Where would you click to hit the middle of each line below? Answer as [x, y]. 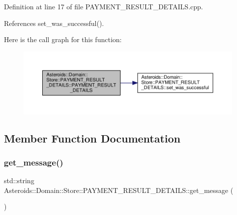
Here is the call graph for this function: [63, 39]
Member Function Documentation [92, 138]
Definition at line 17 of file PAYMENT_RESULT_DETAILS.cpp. [104, 6]
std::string [19, 180]
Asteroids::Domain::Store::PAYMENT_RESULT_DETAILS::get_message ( [119, 190]
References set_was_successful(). [54, 23]
